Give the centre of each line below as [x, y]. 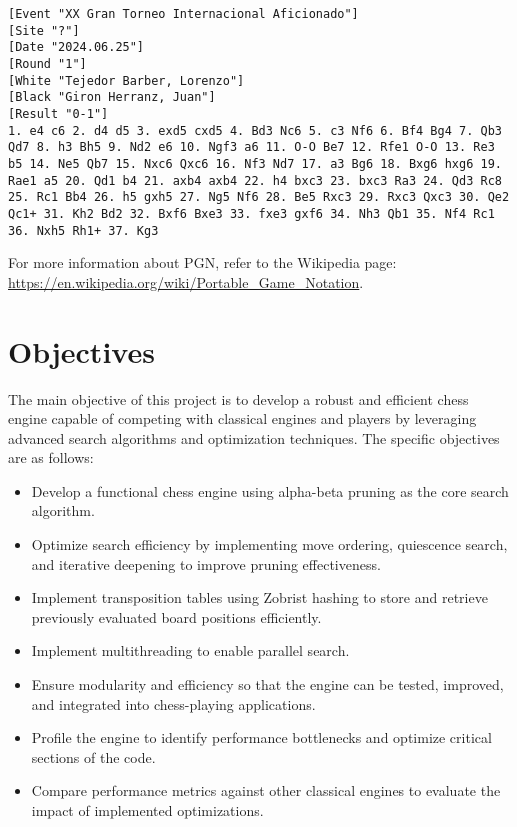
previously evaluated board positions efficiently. [176, 616]
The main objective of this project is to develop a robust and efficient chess [238, 398]
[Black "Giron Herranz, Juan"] [112, 97]
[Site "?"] [44, 30]
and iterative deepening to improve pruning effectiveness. [206, 563]
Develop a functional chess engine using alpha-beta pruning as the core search [270, 490]
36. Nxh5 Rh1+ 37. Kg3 [83, 230]
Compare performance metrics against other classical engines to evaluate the [266, 790]
